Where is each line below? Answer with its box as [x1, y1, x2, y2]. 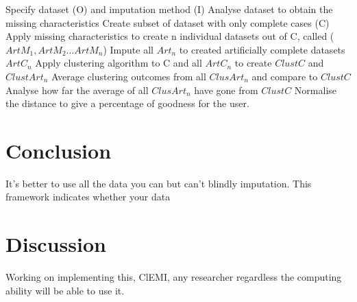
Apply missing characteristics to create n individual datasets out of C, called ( [5, 29, 334, 43]
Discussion [5, 230, 106, 258]
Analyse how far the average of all [5, 82, 149, 97]
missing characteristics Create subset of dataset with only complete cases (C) [5, 15, 330, 30]
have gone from [194, 82, 258, 97]
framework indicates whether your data [5, 189, 171, 204]
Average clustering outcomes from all [51, 69, 206, 83]
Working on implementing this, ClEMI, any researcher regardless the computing [5, 270, 342, 284]
